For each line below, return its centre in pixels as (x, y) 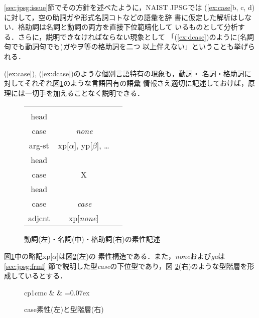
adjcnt (39, 218)
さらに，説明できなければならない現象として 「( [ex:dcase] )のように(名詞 (136, 36)
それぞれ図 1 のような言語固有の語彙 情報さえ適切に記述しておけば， (136, 83)
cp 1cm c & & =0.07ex (57, 292)
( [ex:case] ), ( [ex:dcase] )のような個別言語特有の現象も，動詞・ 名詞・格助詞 (124, 73)
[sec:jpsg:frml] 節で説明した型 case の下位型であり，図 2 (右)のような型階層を (126, 266)
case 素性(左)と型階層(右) (64, 309)
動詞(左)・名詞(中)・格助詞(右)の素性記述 (92, 239)
